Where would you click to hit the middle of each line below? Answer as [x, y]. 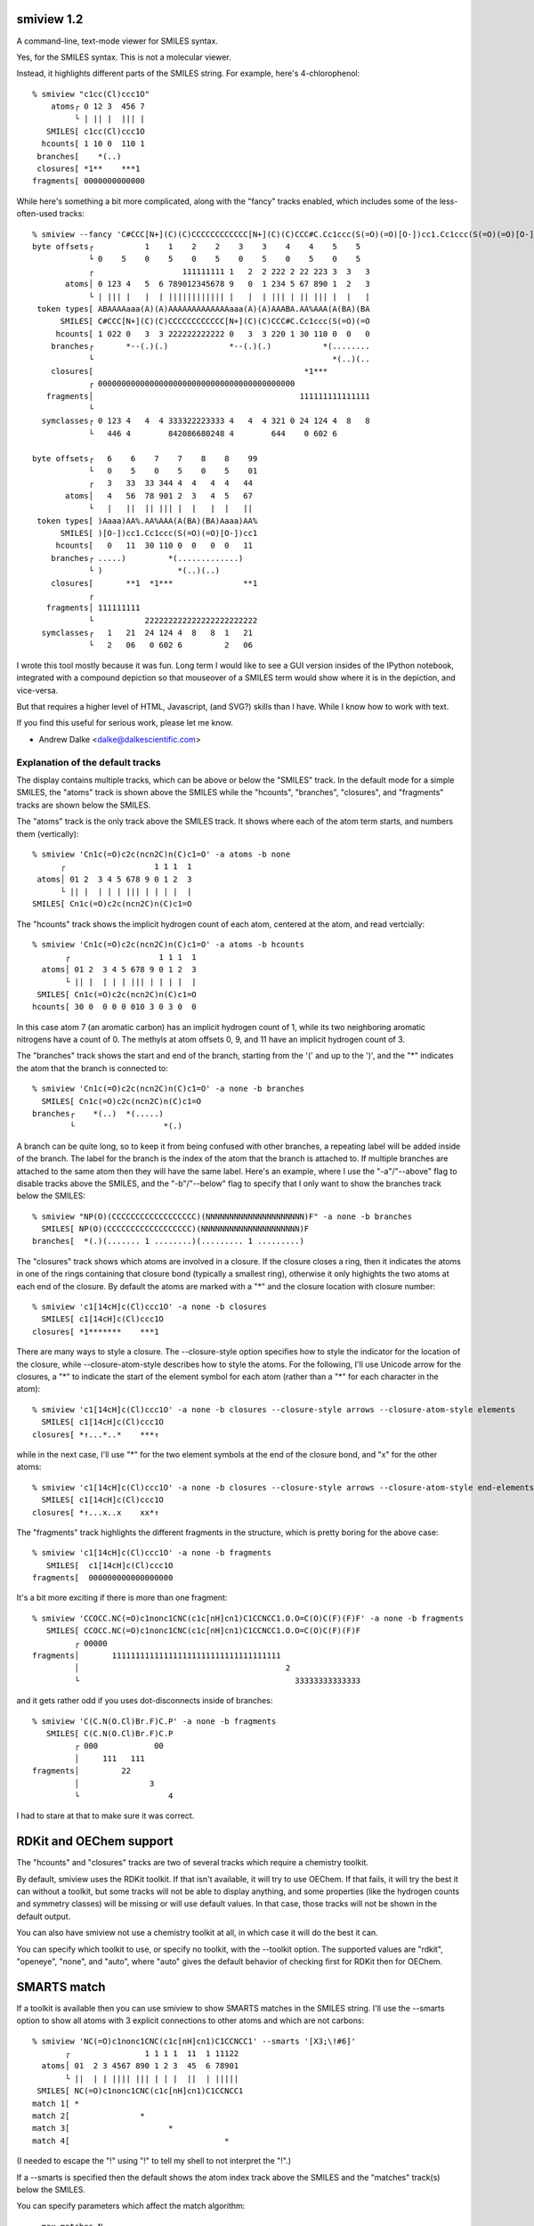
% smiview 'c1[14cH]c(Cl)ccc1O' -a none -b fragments [152, 1553]
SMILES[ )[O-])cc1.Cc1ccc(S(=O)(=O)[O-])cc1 [159, 533]
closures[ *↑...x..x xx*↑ [96, 1512]
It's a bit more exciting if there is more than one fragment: [122, 1597]
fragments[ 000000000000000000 [103, 1578]
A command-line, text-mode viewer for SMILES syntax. [117, 41]
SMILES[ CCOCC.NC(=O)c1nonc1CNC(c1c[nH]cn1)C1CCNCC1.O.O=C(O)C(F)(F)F [203, 1631]
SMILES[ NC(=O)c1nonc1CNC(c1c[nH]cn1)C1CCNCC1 [140, 2091]
